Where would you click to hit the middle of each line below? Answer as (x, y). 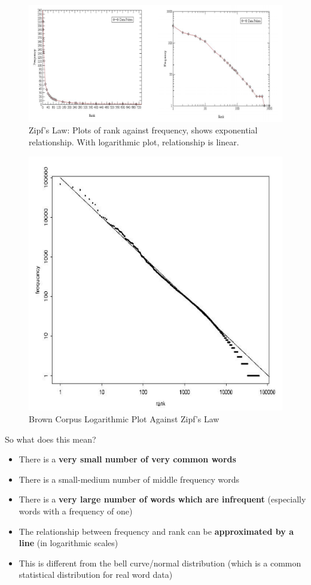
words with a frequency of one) (76, 511)
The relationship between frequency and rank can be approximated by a (156, 531)
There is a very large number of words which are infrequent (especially (162, 499)
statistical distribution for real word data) (96, 575)
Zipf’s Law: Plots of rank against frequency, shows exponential (143, 130)
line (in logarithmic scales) (68, 543)
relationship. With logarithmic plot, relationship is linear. (134, 142)
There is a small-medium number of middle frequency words (129, 479)
